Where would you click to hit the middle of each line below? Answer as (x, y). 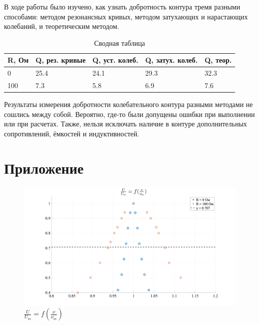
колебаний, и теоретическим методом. (62, 26)
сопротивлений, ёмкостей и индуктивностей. (72, 133)
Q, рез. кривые (61, 60)
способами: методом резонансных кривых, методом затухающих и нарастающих (126, 16)
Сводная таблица (120, 43)
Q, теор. (218, 60)
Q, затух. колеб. (171, 60)
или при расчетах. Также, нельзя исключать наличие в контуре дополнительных (126, 124)
